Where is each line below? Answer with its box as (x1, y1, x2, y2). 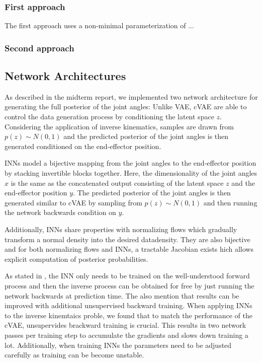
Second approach (5, 41, 74, 54)
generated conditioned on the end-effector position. (5, 140, 161, 151)
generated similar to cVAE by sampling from (5, 197, 142, 207)
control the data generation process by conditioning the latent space (5, 111, 214, 122)
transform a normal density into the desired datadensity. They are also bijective (5, 234, 250, 244)
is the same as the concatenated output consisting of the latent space (11, 177, 224, 188)
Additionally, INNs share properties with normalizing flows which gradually (5, 224, 237, 234)
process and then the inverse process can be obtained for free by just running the (5, 280, 254, 291)
